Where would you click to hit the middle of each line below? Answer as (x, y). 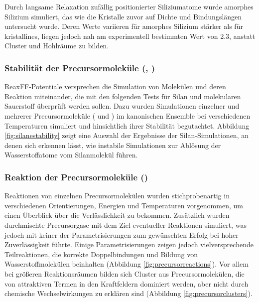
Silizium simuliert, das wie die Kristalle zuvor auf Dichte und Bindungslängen (123, 16)
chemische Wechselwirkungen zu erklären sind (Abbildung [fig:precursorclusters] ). (129, 293)
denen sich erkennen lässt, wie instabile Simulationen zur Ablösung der (113, 145)
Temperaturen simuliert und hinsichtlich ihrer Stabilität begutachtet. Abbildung (127, 125)
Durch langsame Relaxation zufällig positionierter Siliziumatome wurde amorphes (129, 6)
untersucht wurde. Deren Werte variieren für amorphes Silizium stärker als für (124, 26)
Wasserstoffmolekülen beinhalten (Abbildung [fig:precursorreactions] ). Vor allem (127, 264)
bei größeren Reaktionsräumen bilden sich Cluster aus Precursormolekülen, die (125, 273)
